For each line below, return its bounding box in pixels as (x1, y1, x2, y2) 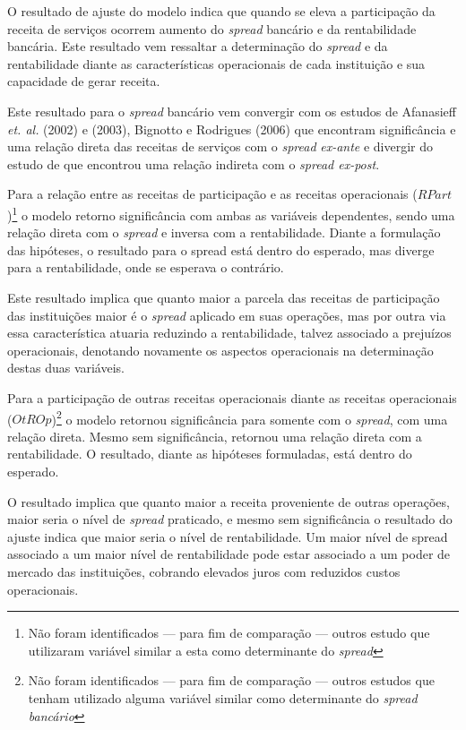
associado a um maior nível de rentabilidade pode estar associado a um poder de (7, 545, 451, 563)
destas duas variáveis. (7, 358, 125, 377)
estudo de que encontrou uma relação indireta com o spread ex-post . (7, 154, 380, 173)
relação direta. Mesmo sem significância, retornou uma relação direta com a (7, 426, 422, 445)
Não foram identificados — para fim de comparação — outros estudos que (28, 671, 435, 690)
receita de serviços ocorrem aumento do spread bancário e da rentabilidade (7, 19, 417, 38)
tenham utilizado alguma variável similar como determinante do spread (28, 688, 418, 707)
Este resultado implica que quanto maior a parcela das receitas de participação (7, 288, 440, 306)
